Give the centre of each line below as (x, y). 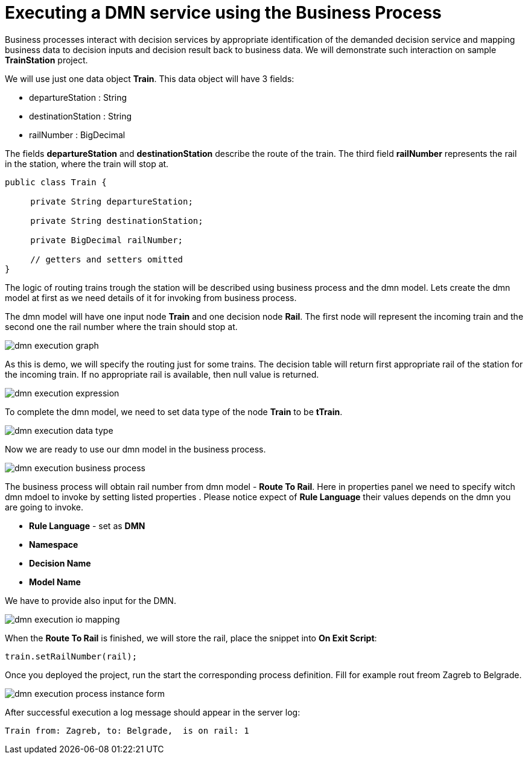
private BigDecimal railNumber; (107, 240)
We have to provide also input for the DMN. (91, 600)
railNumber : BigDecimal (77, 135)
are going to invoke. (44, 507)
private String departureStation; (112, 201)
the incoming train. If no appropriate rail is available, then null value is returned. (162, 374)
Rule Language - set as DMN (87, 526)
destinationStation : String (81, 116)
